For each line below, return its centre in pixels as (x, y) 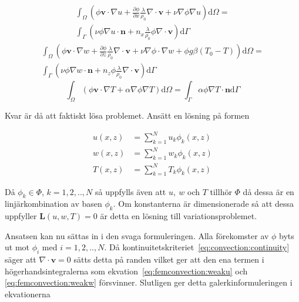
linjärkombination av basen (53, 204)
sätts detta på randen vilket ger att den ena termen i (169, 259)
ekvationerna (28, 293)
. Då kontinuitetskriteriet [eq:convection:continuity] (197, 247)
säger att (21, 259)
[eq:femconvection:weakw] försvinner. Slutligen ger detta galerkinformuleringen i (149, 282)
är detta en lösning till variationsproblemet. (179, 216)
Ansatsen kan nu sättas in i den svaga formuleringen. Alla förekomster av (137, 235)
